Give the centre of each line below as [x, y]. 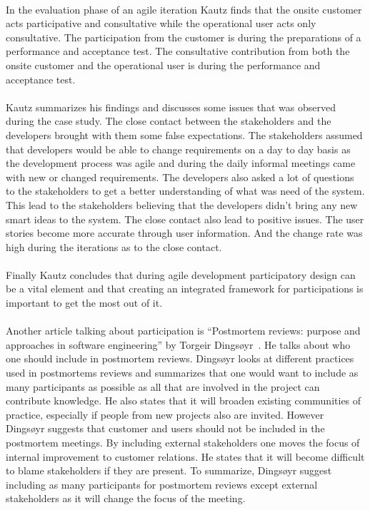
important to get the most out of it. [84, 303]
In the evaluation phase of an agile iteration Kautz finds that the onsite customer [184, 9]
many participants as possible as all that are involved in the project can [163, 386]
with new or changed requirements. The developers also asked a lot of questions [180, 177]
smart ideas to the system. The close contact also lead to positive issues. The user [185, 219]
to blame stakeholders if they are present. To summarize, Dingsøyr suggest [169, 470]
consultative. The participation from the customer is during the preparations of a [184, 37]
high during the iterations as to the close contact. [114, 246]
